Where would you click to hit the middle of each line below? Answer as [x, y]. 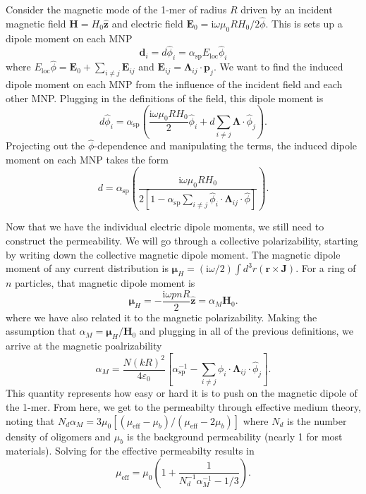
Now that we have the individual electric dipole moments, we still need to [165, 227]
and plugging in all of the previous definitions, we [246, 331]
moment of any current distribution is [87, 268]
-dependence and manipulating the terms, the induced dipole [225, 146]
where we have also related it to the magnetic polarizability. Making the [161, 317]
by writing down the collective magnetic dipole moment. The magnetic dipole [173, 254]
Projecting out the [45, 146]
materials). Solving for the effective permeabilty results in [130, 451]
